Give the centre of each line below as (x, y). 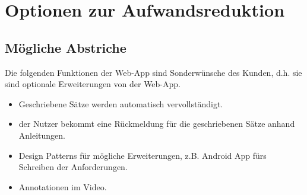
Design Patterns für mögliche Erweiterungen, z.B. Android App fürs (143, 155)
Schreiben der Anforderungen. (73, 167)
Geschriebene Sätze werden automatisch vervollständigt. (121, 103)
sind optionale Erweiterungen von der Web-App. (93, 84)
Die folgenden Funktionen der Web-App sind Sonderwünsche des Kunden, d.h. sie (153, 72)
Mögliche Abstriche (66, 47)
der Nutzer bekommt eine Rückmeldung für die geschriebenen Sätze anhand (157, 124)
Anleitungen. (42, 135)
